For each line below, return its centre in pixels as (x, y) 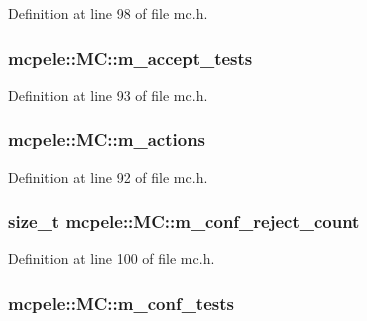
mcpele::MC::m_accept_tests (130, 57)
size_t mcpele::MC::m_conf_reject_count (184, 221)
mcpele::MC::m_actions (107, 139)
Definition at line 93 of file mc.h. (108, 94)
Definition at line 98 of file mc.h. (108, 13)
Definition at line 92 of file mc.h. (108, 176)
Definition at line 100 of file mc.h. (111, 258)
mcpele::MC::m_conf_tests (121, 302)
